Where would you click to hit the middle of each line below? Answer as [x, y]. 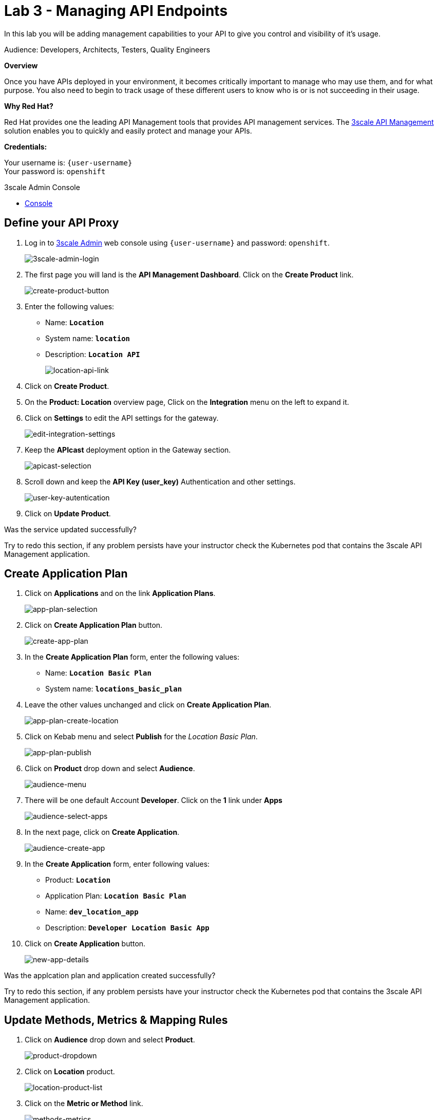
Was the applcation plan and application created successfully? [110, 976]
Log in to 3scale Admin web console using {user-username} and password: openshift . [177, 242]
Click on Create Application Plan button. [94, 625]
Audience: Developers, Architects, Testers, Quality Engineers [107, 49]
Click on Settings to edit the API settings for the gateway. [122, 418]
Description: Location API [93, 354]
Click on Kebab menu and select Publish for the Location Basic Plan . [141, 737]
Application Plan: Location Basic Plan [116, 896]
